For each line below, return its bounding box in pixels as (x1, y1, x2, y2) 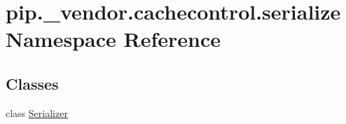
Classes (6, 72, 59, 94)
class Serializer (6, 105, 68, 120)
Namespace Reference (6, 25, 221, 53)
